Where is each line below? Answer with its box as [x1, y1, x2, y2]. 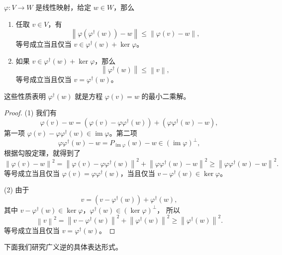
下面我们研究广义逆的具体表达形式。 [4, 242, 122, 252]
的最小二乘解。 [141, 90, 190, 101]
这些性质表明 [4, 90, 46, 101]
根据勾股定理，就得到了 [4, 148, 81, 158]
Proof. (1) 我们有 [4, 107, 57, 118]
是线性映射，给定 [35, 2, 92, 12]
